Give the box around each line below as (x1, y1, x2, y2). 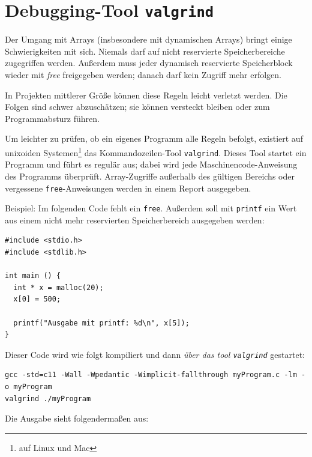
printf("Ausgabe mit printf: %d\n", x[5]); (13, 318, 190, 327)
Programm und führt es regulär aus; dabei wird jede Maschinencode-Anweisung (5, 158, 298, 171)
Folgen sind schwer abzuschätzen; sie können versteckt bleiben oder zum (5, 100, 270, 113)
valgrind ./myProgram (5, 394, 91, 403)
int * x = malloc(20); (13, 283, 104, 292)
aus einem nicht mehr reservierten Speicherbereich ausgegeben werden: (5, 213, 265, 226)
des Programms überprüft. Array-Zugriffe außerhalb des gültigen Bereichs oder (5, 169, 295, 182)
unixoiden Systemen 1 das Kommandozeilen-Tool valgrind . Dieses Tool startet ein (5, 145, 307, 159)
